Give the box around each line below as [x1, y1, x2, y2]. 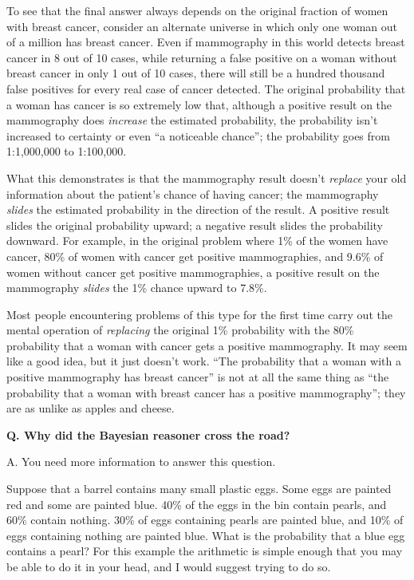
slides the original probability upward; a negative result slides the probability [6, 216, 383, 233]
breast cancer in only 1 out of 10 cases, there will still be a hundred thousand [6, 65, 385, 81]
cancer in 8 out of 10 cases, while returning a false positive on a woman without [6, 49, 397, 65]
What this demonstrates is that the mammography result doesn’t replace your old [6, 169, 407, 186]
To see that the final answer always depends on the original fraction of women [6, 2, 388, 18]
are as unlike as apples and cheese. [6, 400, 175, 416]
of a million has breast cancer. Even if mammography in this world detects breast [6, 34, 405, 50]
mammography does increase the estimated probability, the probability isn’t [6, 112, 378, 128]
